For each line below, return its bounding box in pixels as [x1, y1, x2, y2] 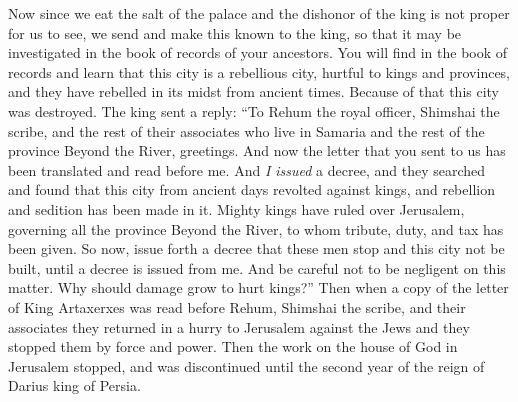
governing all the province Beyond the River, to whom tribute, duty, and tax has [8, 218, 504, 239]
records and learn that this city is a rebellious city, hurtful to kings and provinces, [8, 61, 511, 82]
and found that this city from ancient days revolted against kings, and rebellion [8, 179, 495, 200]
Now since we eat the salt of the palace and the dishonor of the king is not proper [8, 3, 510, 23]
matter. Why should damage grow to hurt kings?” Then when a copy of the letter [8, 277, 509, 298]
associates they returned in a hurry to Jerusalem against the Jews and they [8, 316, 470, 337]
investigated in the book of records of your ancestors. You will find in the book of [8, 42, 508, 63]
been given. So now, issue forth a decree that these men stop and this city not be [8, 238, 505, 259]
